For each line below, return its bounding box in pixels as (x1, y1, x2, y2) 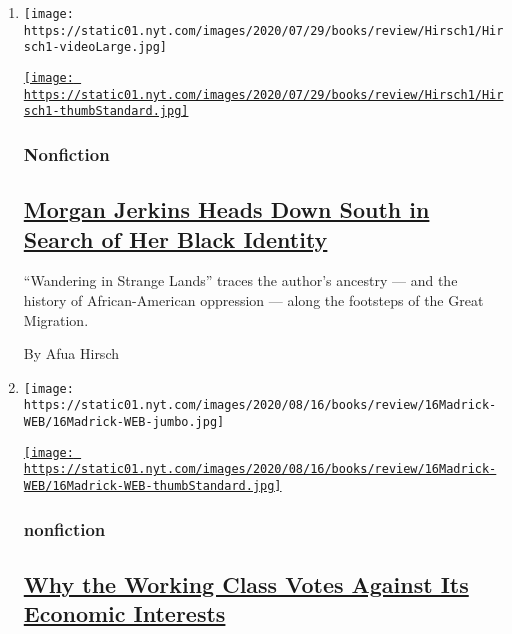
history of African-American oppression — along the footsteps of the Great (23, 289, 484, 310)
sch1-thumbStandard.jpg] (23, 104, 189, 119)
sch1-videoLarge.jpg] (23, 40, 167, 55)
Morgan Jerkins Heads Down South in (23, 194, 430, 225)
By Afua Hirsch (23, 343, 119, 364)
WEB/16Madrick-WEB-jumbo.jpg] (23, 415, 225, 430)
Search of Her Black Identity (23, 223, 328, 254)
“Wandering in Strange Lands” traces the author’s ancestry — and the (23, 270, 458, 291)
